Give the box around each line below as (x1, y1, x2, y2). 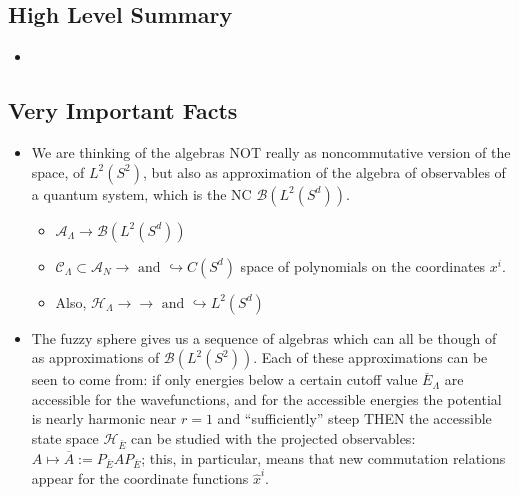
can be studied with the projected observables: (131, 427, 416, 448)
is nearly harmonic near (31, 408, 177, 429)
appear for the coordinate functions (31, 468, 249, 489)
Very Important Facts (8, 95, 238, 126)
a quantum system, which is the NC (31, 183, 252, 204)
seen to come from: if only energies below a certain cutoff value (31, 369, 418, 390)
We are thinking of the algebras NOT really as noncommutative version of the (31, 142, 511, 162)
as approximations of (31, 347, 160, 368)
